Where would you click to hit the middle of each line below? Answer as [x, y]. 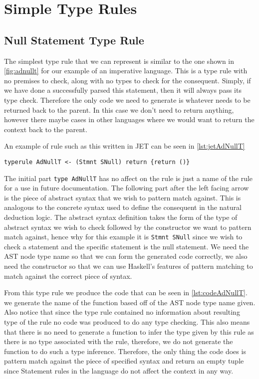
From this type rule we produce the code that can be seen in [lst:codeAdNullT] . [126, 292]
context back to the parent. [46, 129]
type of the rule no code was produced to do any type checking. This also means [127, 322]
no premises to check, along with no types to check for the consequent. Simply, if [128, 80]
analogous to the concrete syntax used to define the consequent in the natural [123, 207]
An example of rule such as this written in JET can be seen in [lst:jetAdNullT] [125, 146]
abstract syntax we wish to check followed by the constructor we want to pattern [128, 227]
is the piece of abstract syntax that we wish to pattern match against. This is [123, 197]
